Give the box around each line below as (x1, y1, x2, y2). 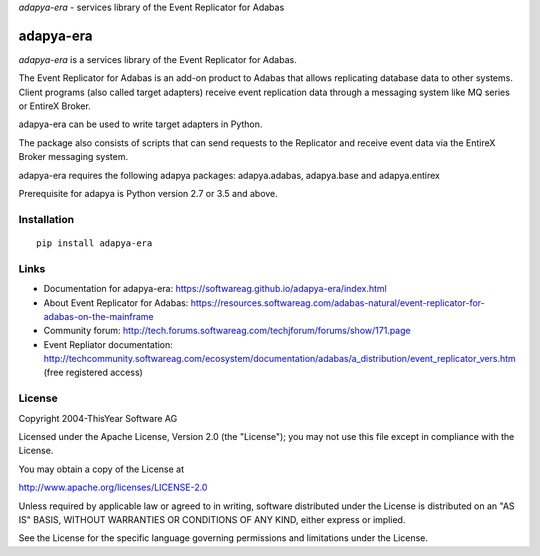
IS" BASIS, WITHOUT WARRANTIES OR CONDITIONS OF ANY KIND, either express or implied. (18, 513, 406, 525)
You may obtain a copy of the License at (18, 463, 185, 475)
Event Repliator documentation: (43, 338, 174, 350)
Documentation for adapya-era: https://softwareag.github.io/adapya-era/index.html (43, 283, 387, 295)
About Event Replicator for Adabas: (43, 296, 189, 309)
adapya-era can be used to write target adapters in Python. (18, 118, 263, 130)
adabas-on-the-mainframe (43, 310, 154, 322)
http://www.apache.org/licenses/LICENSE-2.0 (18, 481, 208, 494)
